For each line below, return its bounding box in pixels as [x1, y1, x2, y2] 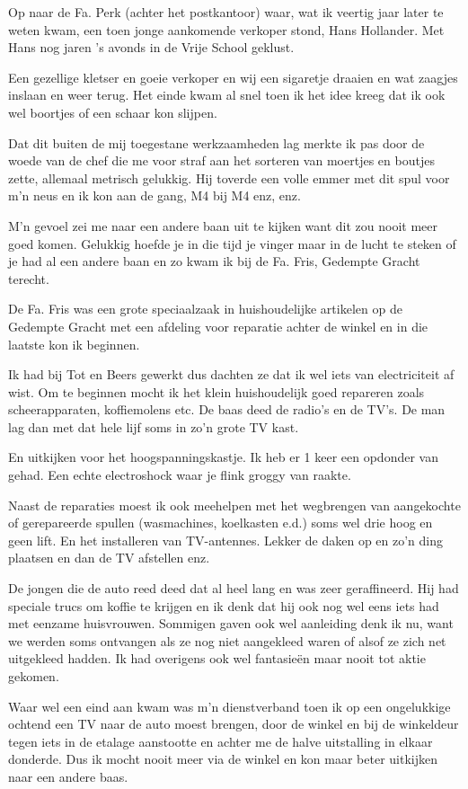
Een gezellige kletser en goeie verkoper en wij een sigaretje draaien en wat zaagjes [8, 67, 458, 86]
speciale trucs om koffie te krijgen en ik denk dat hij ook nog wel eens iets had [8, 596, 439, 615]
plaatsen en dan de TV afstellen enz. [8, 548, 210, 567]
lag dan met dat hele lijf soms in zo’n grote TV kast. [8, 417, 299, 436]
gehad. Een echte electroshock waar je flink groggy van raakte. [8, 465, 351, 484]
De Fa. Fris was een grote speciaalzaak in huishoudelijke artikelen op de [8, 299, 402, 318]
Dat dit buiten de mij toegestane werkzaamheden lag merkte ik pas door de [8, 133, 425, 152]
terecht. [8, 269, 49, 288]
